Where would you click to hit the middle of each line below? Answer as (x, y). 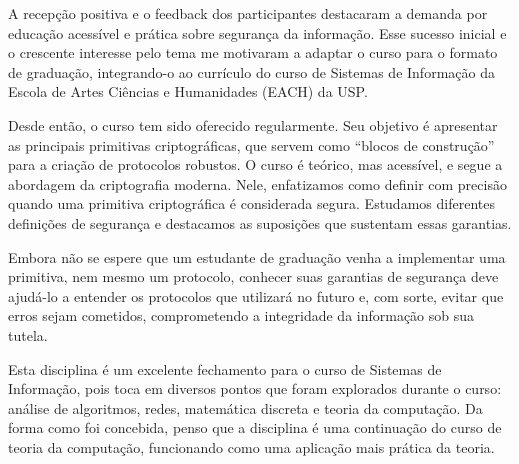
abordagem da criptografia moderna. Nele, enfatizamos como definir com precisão (257, 183)
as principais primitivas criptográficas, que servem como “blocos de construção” (251, 144)
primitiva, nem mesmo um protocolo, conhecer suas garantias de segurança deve (253, 276)
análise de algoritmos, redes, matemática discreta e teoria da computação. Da (245, 407)
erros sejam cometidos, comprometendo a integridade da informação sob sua (241, 315)
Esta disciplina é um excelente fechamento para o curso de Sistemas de (225, 368)
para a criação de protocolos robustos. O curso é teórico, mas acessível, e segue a (255, 164)
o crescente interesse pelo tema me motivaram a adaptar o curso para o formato (253, 52)
